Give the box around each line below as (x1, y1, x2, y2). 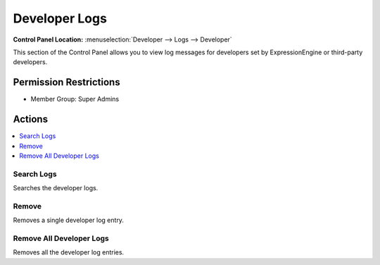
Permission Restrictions (13, 76, 120, 88)
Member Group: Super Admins (30, 95, 120, 104)
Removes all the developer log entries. (13, 248, 125, 257)
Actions (13, 113, 49, 125)
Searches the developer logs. (13, 184, 99, 192)
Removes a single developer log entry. (13, 216, 125, 225)
